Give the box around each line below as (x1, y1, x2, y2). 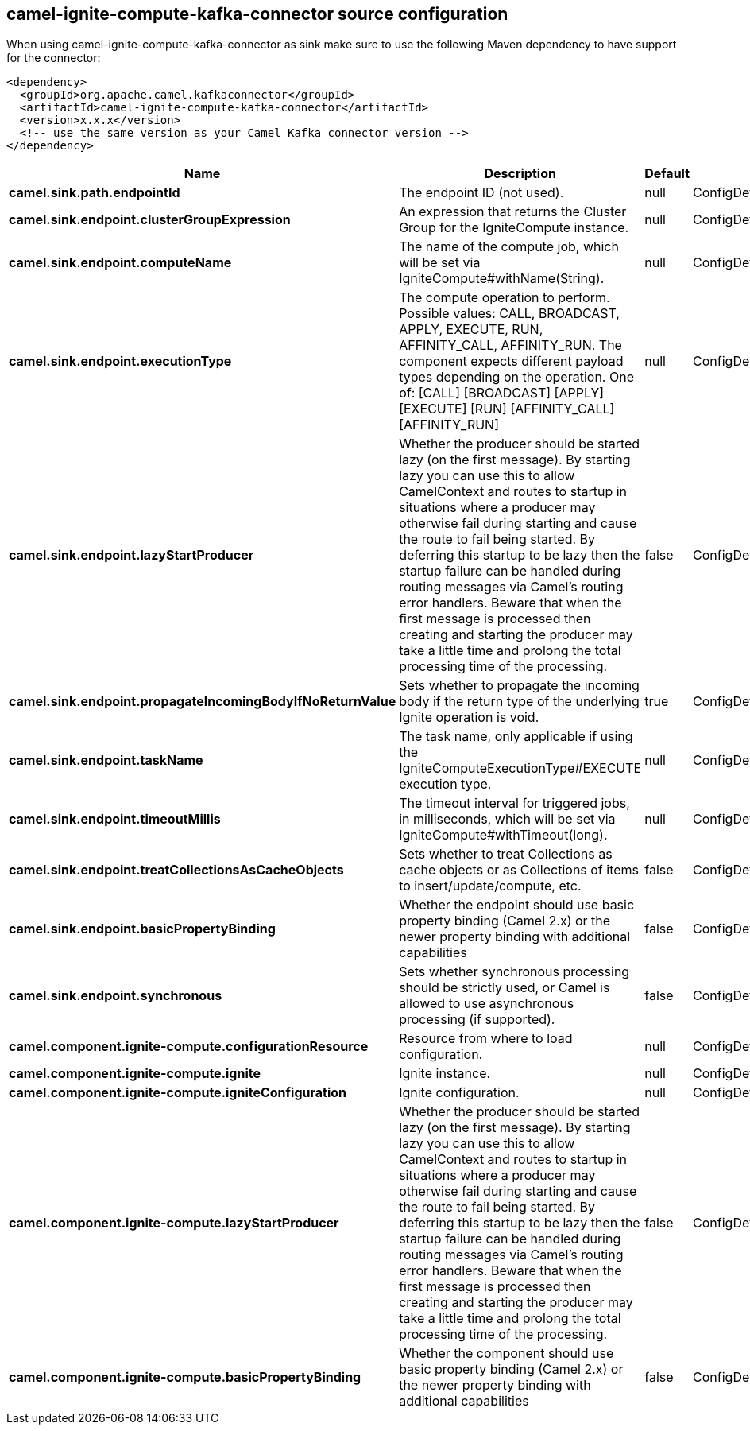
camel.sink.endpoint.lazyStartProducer (9, 547, 254, 564)
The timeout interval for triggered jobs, (399, 795, 630, 812)
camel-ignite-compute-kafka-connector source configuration (6, 4, 508, 24)
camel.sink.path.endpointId (9, 184, 180, 201)
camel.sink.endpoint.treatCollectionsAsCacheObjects (9, 862, 344, 878)
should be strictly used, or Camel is (399, 979, 610, 996)
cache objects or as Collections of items (399, 862, 640, 878)
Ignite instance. (399, 1065, 491, 1082)
